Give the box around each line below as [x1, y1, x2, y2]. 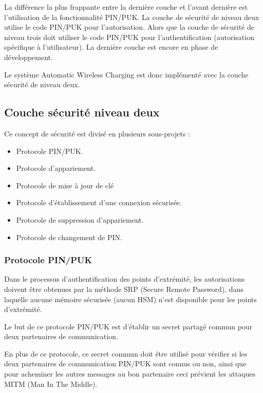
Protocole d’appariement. [16, 163, 96, 173]
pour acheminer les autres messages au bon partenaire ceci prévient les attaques [4, 368, 256, 379]
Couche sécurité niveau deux [4, 104, 160, 120]
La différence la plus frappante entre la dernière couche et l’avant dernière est [4, 2, 248, 12]
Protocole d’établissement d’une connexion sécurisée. [16, 197, 182, 208]
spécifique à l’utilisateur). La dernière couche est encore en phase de [4, 42, 218, 52]
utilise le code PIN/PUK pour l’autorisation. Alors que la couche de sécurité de [4, 22, 254, 32]
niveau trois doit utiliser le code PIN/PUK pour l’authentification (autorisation [4, 31, 254, 42]
